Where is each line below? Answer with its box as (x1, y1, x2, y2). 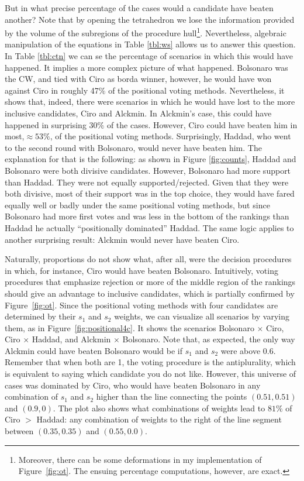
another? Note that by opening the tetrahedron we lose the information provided (5, 13, 295, 25)
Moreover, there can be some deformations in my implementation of (18, 453, 262, 465)
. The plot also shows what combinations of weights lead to (53, 401, 265, 414)
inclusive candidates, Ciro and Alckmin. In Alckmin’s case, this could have (5, 107, 272, 119)
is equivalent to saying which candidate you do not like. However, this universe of (5, 367, 296, 380)
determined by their (5, 310, 76, 322)
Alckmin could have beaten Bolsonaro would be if (5, 344, 183, 356)
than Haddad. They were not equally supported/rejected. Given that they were (5, 176, 289, 188)
